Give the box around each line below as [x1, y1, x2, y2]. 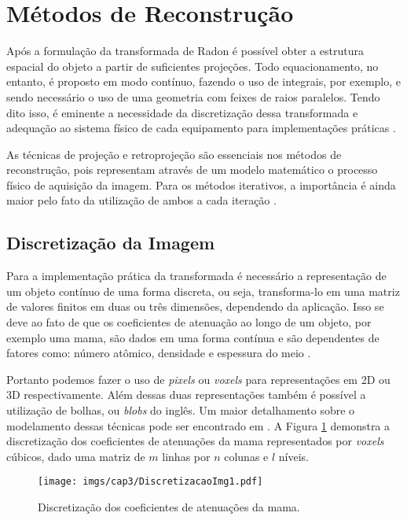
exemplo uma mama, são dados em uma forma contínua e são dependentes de [6, 329, 379, 345]
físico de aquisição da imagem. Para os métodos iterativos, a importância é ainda [6, 176, 396, 193]
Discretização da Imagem [6, 230, 215, 255]
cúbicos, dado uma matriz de [6, 448, 145, 464]
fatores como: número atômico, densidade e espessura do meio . [6, 345, 311, 361]
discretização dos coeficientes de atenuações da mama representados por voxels [6, 433, 384, 449]
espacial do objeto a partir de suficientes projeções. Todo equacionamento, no [6, 57, 379, 74]
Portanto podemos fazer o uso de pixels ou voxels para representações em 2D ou [6, 371, 390, 387]
